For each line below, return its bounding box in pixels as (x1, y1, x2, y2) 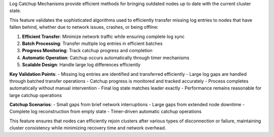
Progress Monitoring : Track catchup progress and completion (22, 48, 153, 54)
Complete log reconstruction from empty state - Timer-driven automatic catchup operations (9, 109, 202, 115)
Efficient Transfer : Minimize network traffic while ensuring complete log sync (22, 33, 185, 39)
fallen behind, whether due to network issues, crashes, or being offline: (9, 24, 159, 30)
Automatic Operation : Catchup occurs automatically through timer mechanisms (22, 55, 190, 61)
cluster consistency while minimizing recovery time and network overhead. (9, 125, 166, 131)
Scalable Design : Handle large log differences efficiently (22, 62, 141, 68)
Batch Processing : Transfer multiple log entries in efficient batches (22, 40, 163, 47)
